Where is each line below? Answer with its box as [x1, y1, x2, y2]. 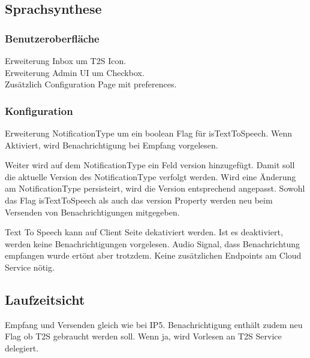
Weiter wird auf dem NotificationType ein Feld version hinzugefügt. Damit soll [5, 159, 295, 171]
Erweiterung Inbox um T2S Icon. [5, 54, 127, 66]
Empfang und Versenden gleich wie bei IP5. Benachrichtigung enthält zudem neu [5, 318, 303, 330]
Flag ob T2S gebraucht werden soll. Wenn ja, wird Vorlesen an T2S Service [5, 330, 282, 342]
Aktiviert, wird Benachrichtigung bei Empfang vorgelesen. [5, 138, 218, 151]
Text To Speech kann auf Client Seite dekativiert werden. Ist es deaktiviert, [5, 226, 283, 238]
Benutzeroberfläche [5, 31, 100, 45]
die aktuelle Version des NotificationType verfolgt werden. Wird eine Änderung [5, 170, 296, 183]
